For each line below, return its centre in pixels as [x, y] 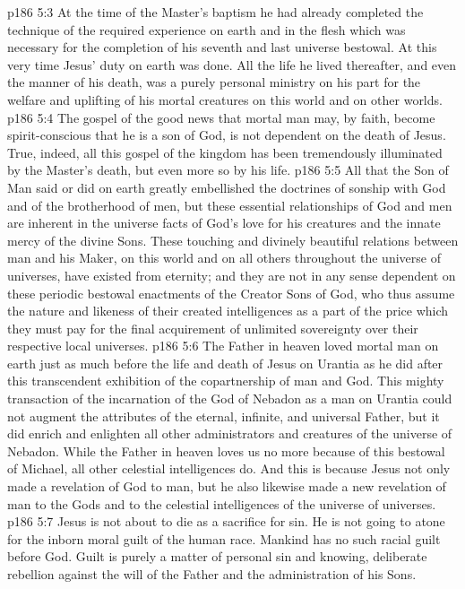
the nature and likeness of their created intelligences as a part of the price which [228, 311]
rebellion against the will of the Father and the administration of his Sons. [212, 574]
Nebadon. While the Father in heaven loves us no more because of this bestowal [226, 450]
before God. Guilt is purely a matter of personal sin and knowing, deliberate [217, 556]
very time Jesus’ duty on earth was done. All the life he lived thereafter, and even [232, 64]
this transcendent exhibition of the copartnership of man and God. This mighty [226, 381]
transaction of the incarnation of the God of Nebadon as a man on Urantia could [230, 398]
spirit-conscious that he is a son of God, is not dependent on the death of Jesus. [227, 135]
